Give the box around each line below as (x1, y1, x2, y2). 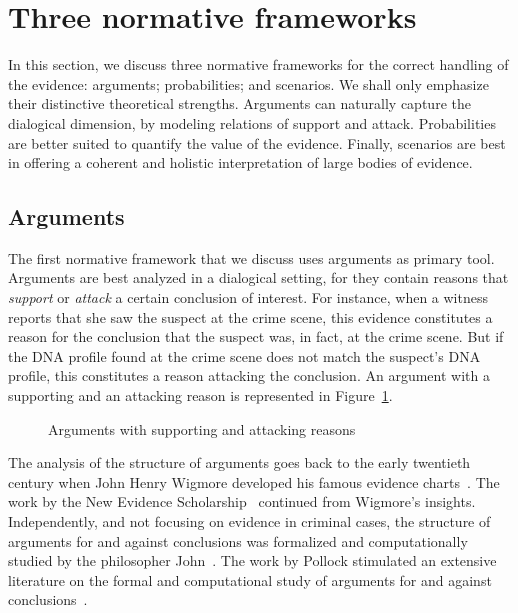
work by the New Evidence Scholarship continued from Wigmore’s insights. (8, 491, 476, 512)
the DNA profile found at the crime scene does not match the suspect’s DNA (8, 345, 481, 366)
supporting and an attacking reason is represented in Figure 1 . (8, 385, 393, 406)
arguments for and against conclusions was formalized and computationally (8, 530, 468, 551)
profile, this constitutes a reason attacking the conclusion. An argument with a (8, 365, 490, 386)
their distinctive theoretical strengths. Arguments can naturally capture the (8, 93, 471, 114)
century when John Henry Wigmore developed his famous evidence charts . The (8, 471, 500, 492)
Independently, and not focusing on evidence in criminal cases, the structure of (8, 511, 491, 532)
